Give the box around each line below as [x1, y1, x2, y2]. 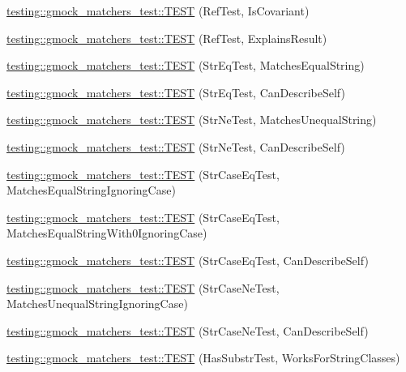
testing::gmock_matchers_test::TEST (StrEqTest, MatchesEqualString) [6, 57, 365, 74]
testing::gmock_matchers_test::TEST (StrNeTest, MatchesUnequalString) [6, 111, 377, 128]
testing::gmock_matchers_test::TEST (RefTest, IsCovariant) [6, 2, 310, 19]
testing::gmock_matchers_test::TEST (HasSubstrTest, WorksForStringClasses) [6, 349, 400, 366]
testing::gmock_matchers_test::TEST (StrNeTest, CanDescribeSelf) [6, 138, 345, 155]
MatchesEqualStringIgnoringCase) [6, 182, 176, 199]
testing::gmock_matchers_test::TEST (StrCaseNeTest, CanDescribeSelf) [6, 322, 369, 339]
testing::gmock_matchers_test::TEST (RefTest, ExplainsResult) [6, 29, 327, 46]
